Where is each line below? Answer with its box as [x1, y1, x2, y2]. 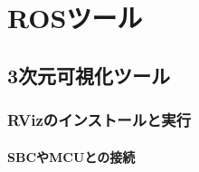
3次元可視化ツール [7, 61, 171, 89]
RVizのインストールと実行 [7, 109, 192, 131]
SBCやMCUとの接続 [7, 147, 136, 166]
